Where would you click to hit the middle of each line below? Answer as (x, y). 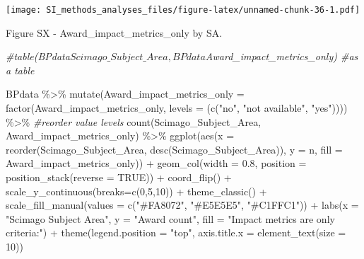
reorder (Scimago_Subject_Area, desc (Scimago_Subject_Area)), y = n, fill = (174, 149)
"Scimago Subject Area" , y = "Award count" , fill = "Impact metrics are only (170, 218)
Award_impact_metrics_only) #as (282, 56)
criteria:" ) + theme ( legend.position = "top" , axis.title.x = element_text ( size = (176, 232)
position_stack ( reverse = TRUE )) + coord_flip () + (119, 177)
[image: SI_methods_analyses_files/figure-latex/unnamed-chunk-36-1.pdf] (183, 10)
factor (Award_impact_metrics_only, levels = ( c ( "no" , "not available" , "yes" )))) (177, 108)
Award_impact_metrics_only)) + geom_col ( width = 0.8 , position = (156, 163)
